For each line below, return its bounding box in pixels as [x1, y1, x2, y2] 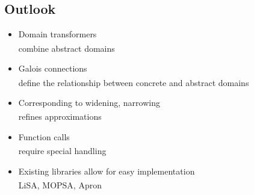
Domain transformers [18, 28, 97, 40]
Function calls [18, 130, 70, 143]
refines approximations [18, 110, 102, 123]
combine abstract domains [18, 42, 115, 54]
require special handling [18, 144, 107, 156]
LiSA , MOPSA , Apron [18, 178, 102, 191]
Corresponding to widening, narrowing [18, 96, 160, 108]
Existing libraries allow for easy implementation [18, 164, 195, 177]
